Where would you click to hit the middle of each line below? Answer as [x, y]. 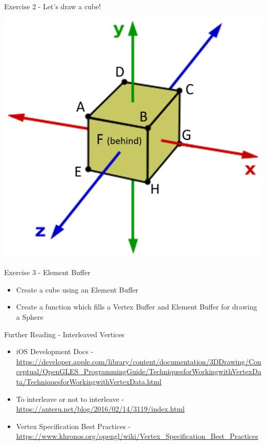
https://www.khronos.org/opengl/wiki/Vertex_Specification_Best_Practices [137, 436]
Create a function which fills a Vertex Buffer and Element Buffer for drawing [137, 307]
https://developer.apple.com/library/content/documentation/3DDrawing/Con [139, 361]
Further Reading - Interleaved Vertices [64, 334]
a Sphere [30, 317]
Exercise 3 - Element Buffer [47, 272]
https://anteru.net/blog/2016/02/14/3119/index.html [100, 409]
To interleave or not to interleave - [70, 399]
